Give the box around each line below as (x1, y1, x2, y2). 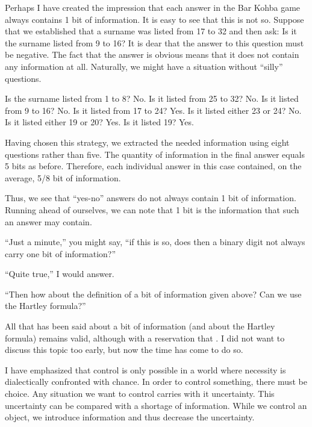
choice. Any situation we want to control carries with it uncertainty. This (5, 387, 275, 400)
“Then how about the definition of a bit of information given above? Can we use (5, 287, 302, 300)
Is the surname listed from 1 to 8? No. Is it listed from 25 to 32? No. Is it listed (5, 92, 299, 105)
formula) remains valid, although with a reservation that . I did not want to (5, 331, 285, 344)
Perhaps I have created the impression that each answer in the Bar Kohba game (5, 1, 301, 13)
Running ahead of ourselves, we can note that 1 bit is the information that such (5, 203, 299, 216)
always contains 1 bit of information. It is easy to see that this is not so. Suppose (5, 13, 304, 25)
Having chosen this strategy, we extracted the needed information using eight (5, 136, 290, 148)
